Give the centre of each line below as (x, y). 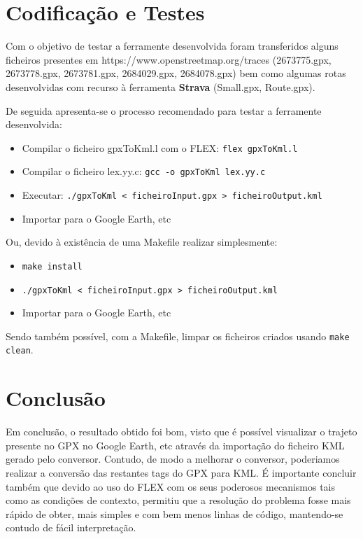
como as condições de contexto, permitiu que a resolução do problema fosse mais (178, 500)
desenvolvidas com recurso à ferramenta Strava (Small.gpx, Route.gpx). (161, 86)
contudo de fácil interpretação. (71, 527)
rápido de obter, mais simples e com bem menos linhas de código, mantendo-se (175, 513)
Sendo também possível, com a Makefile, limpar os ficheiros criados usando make (178, 336)
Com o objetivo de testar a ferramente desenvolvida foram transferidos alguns (172, 46)
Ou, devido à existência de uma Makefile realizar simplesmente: (142, 242)
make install (52, 266)
